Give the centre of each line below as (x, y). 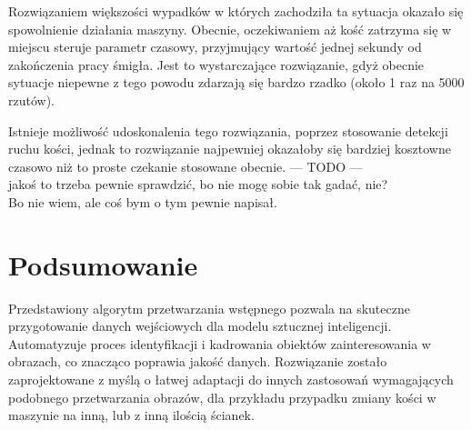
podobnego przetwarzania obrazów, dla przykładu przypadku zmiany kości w (222, 397)
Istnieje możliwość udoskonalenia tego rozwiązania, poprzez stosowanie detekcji (228, 130)
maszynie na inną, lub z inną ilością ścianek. (131, 415)
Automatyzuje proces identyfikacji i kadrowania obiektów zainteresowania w (220, 343)
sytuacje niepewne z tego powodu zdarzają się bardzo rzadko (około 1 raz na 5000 (236, 82)
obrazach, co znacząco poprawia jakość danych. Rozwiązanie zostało (198, 361)
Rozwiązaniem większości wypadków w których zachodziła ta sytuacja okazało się (236, 11)
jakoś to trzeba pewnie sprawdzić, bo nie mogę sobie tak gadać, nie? (198, 184)
